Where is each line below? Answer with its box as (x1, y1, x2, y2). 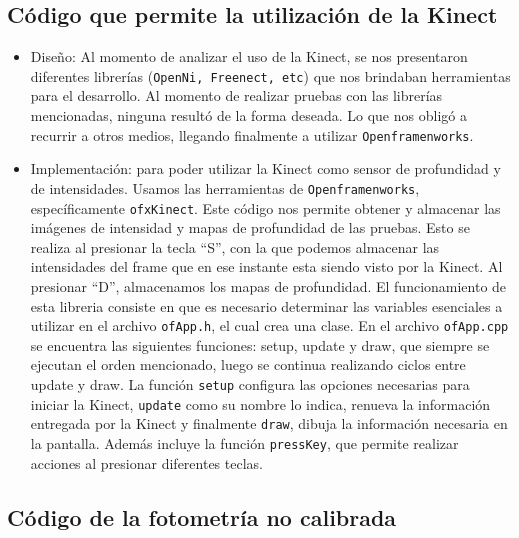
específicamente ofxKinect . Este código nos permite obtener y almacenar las (30, 197, 501, 218)
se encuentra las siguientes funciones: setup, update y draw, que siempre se (30, 334, 490, 355)
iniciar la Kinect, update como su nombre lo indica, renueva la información (30, 393, 491, 414)
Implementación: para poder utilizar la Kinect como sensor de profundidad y (30, 158, 501, 179)
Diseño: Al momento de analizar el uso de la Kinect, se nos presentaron (30, 46, 468, 67)
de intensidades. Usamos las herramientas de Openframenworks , (30, 177, 420, 198)
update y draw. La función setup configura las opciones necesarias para (30, 374, 470, 395)
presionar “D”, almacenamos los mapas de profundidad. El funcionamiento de (30, 275, 507, 296)
